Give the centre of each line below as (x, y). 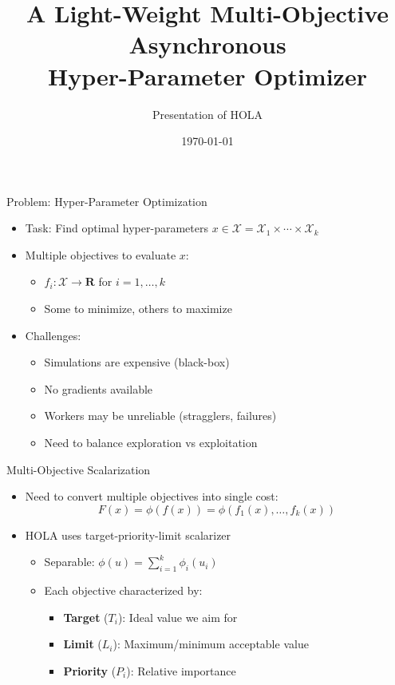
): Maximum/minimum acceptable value (211, 644)
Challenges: (53, 335)
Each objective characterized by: (123, 590)
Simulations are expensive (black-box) (137, 362)
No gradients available (99, 388)
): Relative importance (181, 670)
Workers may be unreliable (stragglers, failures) (160, 416)
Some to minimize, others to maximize (138, 309)
